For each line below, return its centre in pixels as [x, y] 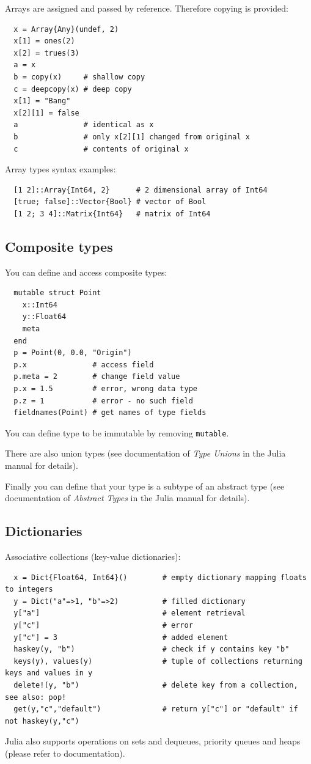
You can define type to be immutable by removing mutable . [117, 432]
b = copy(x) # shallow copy [79, 77]
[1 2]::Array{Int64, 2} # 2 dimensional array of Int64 [141, 190]
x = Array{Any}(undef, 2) [66, 29]
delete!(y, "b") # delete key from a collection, [156, 685]
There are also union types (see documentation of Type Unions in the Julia [145, 453]
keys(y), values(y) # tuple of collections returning [158, 661]
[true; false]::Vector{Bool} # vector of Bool [110, 202]
